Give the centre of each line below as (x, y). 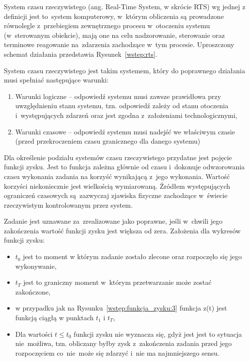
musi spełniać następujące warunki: (56, 80)
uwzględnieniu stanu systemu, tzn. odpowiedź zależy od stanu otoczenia (122, 106)
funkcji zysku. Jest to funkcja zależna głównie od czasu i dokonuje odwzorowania (124, 167)
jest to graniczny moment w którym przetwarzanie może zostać (117, 282)
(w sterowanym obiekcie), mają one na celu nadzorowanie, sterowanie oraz (115, 35)
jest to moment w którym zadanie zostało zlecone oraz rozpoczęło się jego (132, 256)
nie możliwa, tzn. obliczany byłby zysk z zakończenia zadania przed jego (124, 343)
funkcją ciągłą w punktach (54, 318)
